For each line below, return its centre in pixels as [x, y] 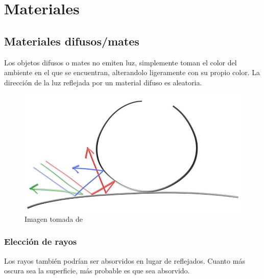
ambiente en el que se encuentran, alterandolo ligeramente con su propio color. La [132, 72]
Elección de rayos [41, 241]
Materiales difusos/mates [72, 41]
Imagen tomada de [54, 218]
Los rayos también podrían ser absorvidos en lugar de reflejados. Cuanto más [125, 260]
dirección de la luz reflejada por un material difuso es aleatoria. [103, 82]
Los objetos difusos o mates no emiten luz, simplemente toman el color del [121, 62]
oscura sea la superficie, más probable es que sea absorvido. [97, 271]
